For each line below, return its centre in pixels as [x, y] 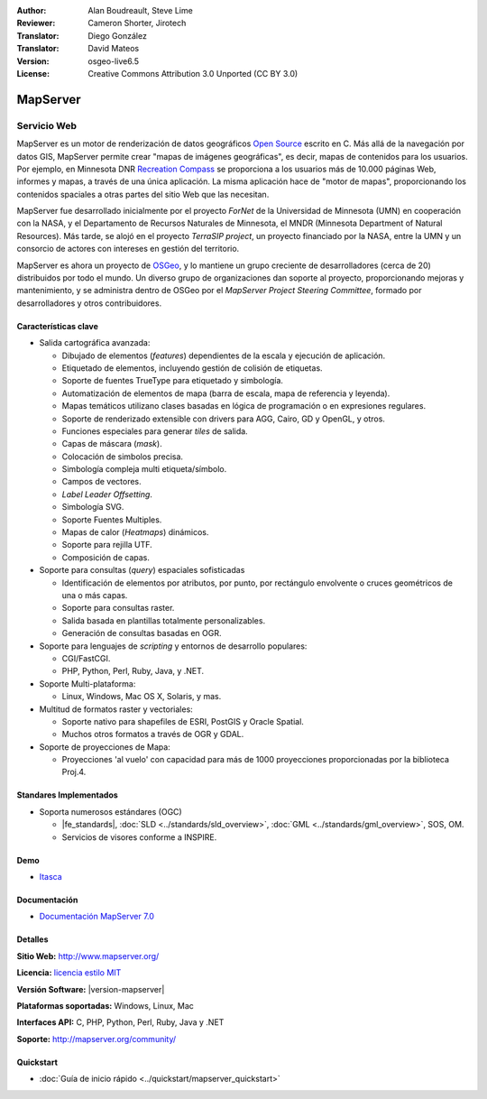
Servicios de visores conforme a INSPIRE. [139, 837]
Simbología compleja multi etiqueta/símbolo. [144, 469]
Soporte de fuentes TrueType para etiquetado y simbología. [173, 381]
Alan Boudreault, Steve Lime [140, 10]
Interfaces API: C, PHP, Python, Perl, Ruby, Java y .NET [120, 1022]
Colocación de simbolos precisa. [123, 457]
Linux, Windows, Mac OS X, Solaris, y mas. [142, 697]
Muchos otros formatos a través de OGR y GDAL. [153, 734]
